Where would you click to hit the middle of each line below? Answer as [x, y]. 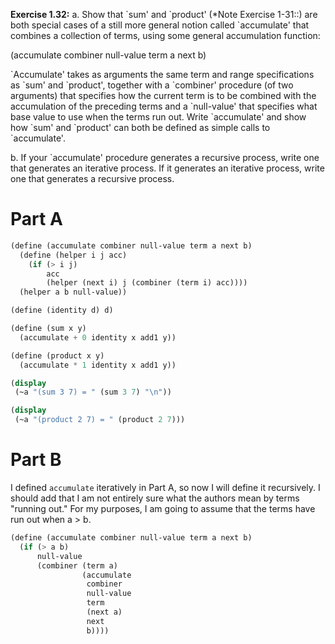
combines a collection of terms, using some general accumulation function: [165, 35]
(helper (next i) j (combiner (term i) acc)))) [147, 283]
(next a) [104, 612]
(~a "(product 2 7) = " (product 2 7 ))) [100, 420]
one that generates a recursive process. [92, 178]
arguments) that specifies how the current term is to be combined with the [163, 95]
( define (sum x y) [48, 329]
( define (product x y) [57, 355]
